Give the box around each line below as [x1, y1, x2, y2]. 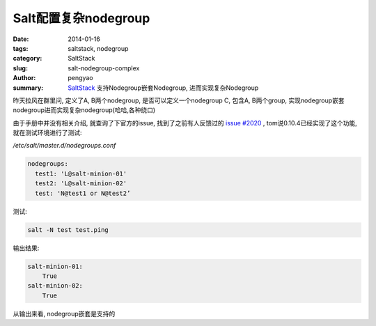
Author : [13, 74, 36, 82]
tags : [13, 44, 29, 52]
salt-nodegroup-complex [68, 63, 140, 72]
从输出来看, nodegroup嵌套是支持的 [13, 309, 116, 318]
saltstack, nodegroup [68, 44, 129, 52]
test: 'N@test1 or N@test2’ [35, 189, 131, 197]
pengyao [68, 74, 93, 82]
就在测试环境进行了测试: [13, 129, 83, 137]
